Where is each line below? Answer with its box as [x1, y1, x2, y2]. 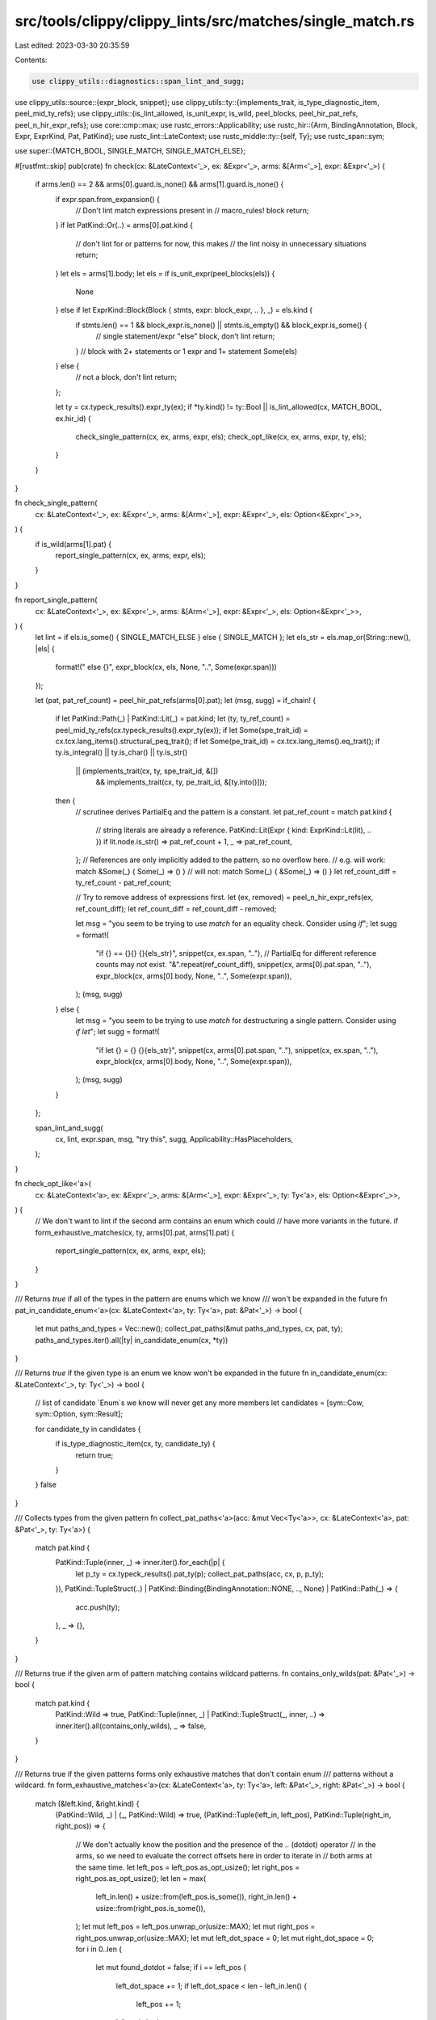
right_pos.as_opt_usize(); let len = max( [75, 1873, 207, 1883]
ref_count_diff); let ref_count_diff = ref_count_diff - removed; [75, 903, 277, 913]
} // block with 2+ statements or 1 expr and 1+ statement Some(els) [75, 346, 298, 356]
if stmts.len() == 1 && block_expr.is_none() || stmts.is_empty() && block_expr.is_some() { [75, 320, 367, 330]
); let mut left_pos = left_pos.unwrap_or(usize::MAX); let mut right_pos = [75, 1921, 316, 1931]
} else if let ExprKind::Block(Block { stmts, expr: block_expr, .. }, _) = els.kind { [55, 305, 313, 315]
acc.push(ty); [75, 1602, 120, 1612]
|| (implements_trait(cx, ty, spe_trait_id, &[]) [75, 766, 219, 776]
